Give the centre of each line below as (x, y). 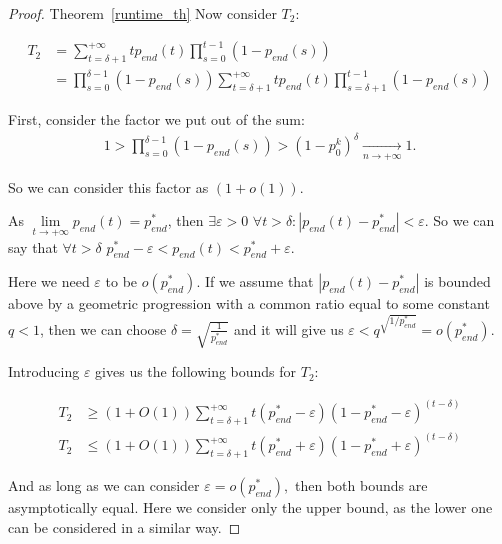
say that (33, 246)
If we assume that (259, 281)
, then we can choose (103, 328)
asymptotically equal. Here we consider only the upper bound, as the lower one (250, 507)
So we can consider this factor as (108, 186)
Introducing (44, 371)
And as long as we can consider (104, 485)
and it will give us (288, 328)
